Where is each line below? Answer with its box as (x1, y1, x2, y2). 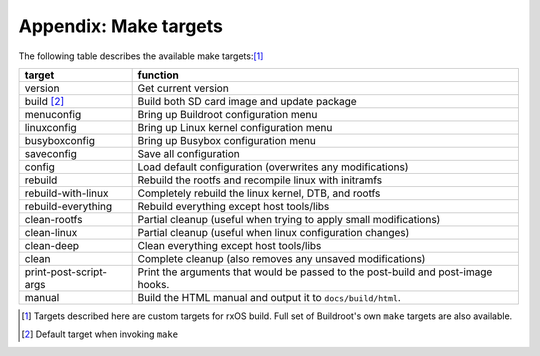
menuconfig (24, 107, 82, 121)
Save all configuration (137, 146, 240, 160)
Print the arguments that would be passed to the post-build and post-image (137, 265, 493, 279)
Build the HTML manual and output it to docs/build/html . (137, 290, 402, 304)
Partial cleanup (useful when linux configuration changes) (137, 225, 410, 239)
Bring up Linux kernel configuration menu (137, 120, 333, 134)
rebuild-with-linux (24, 186, 109, 200)
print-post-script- (24, 265, 108, 279)
